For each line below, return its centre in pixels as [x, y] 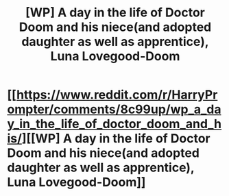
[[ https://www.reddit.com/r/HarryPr [112, 95]
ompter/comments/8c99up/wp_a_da [114, 109]
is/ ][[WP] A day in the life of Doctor [109, 139]
